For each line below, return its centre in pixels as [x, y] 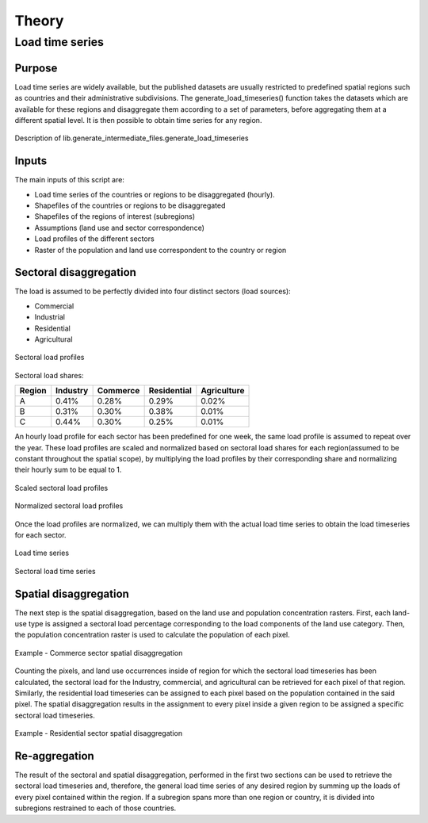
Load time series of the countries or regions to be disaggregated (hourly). [155, 194]
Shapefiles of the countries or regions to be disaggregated [130, 205]
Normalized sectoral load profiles [69, 506]
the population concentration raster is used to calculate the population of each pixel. [152, 635]
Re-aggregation [54, 756]
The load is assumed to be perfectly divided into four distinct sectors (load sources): [153, 291]
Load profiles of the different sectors [94, 239]
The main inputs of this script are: [69, 180]
